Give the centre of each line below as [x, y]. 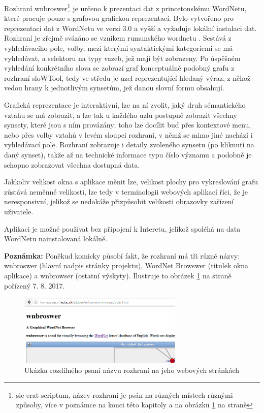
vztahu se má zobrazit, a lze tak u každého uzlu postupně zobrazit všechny [121, 115]
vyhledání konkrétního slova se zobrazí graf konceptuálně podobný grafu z [119, 68]
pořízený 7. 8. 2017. [35, 285]
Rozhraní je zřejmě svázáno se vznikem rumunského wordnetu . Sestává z [118, 38]
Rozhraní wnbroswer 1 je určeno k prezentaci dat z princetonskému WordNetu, [125, 7]
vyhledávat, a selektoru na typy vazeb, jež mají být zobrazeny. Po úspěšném [122, 58]
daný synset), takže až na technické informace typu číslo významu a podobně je [128, 154]
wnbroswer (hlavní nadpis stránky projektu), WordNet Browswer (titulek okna [126, 265]
